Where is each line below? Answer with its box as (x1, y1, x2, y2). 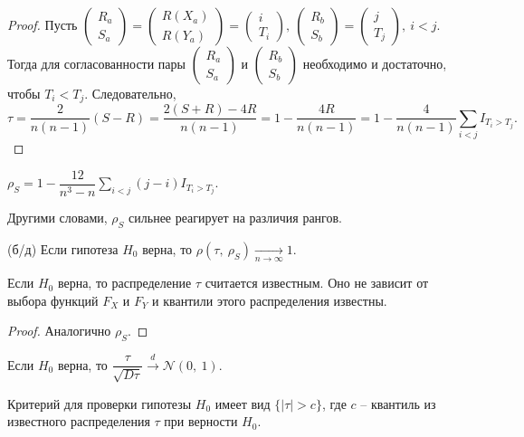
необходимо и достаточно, (302, 54, 447, 72)
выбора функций (7, 290, 99, 309)
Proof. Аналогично (7, 321, 111, 340)
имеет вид (214, 394, 271, 413)
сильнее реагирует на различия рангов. (129, 207, 343, 226)
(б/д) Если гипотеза (7, 239, 119, 258)
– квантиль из (360, 394, 436, 413)
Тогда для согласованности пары (7, 54, 186, 72)
